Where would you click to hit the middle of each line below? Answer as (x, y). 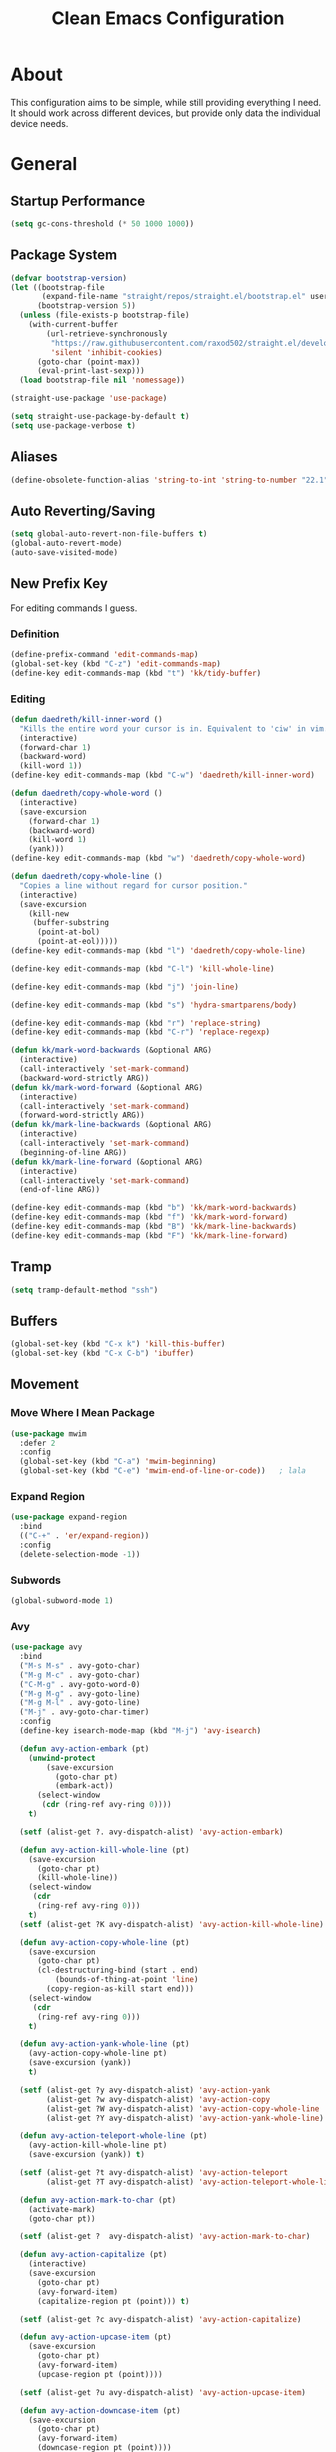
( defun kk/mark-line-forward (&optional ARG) (106, 1162)
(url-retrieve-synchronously (107, 333)
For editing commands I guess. (74, 608)
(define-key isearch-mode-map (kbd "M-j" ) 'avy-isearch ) (140, 1731)
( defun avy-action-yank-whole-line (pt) (104, 2044)
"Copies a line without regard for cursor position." (133, 885)
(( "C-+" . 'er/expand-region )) (84, 1536)
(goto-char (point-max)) (88, 362)
